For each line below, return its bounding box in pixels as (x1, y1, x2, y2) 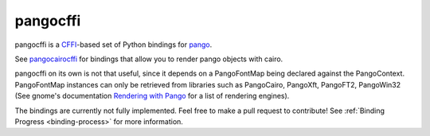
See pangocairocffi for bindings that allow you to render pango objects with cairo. (14, 54, 283, 64)
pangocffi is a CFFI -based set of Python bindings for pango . (14, 40, 213, 49)
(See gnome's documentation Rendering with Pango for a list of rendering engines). (14, 91, 290, 101)
